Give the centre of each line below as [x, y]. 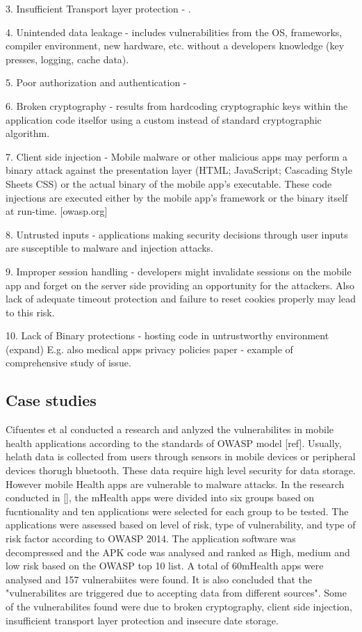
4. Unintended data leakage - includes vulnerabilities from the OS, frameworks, [174, 32]
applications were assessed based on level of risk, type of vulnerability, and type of [181, 525]
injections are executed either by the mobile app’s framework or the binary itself [177, 197]
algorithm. [28, 133]
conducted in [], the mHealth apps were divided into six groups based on [160, 497]
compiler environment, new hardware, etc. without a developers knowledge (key [175, 46]
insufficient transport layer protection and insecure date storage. [142, 620]
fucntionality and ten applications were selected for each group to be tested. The [177, 511]
